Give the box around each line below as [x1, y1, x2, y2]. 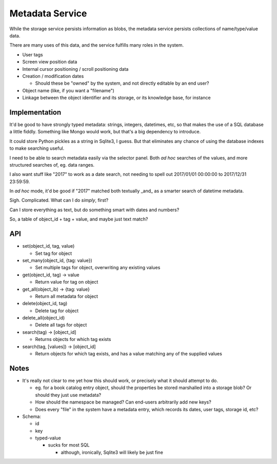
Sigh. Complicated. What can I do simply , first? [9, 197, 109, 204]
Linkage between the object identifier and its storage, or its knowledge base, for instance [22, 95, 211, 101]
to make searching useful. [9, 145, 65, 151]
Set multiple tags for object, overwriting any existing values [35, 265, 161, 271]
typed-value [35, 435, 61, 441]
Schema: [22, 413, 41, 419]
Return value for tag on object [35, 279, 98, 285]
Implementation [9, 108, 62, 116]
